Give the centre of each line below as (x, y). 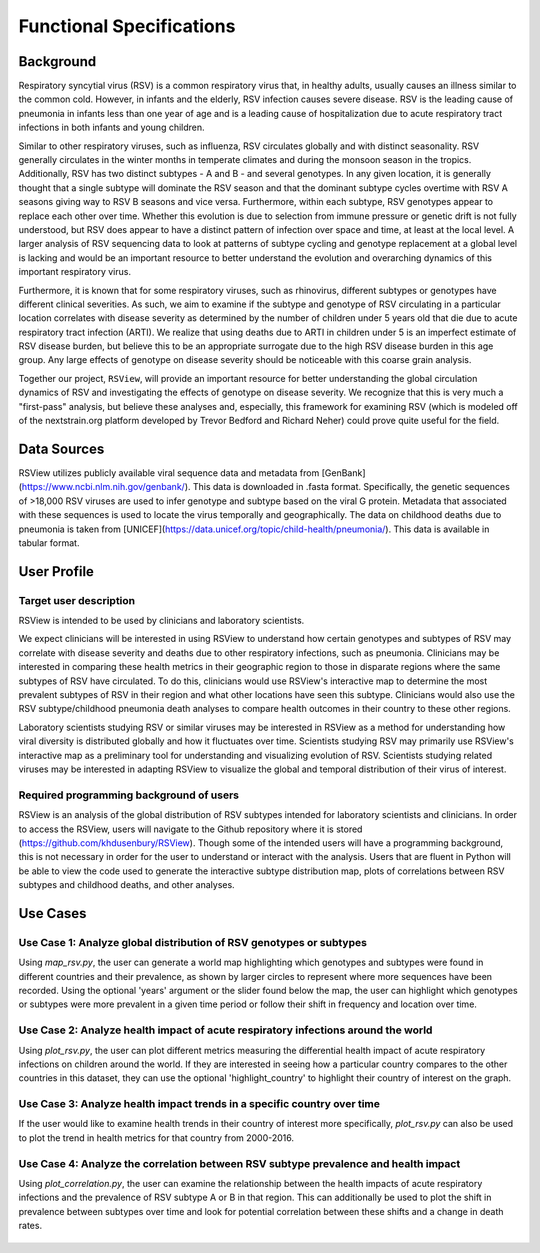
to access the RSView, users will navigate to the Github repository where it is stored (190, 829)
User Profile (56, 571)
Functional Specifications (127, 26)
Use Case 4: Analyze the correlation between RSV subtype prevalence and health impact (239, 1163)
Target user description (77, 600)
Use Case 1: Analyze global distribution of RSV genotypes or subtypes (192, 942)
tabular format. (49, 542)
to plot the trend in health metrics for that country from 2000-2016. (156, 1137)
